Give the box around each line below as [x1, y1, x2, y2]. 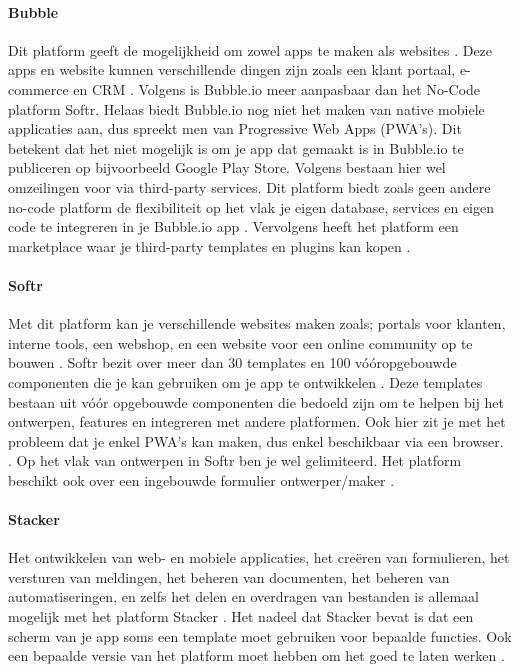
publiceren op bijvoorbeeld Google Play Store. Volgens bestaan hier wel [8, 157, 446, 178]
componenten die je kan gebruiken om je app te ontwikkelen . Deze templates [8, 371, 483, 392]
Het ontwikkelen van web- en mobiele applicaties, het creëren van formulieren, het [8, 547, 510, 568]
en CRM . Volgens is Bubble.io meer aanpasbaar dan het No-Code [73, 78, 481, 99]
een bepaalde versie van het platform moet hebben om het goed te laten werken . [8, 645, 505, 666]
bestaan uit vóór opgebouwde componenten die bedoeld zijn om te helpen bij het [8, 391, 504, 412]
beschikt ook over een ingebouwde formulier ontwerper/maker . [8, 469, 395, 490]
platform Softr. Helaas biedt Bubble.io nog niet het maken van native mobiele [8, 98, 485, 119]
